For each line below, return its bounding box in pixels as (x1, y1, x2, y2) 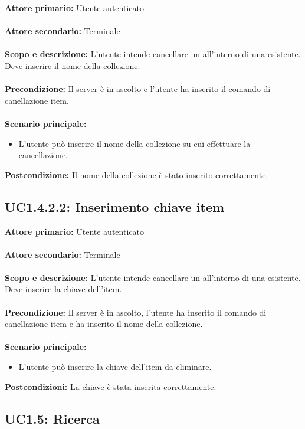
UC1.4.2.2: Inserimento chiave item (5, 197, 225, 215)
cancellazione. (18, 149, 68, 161)
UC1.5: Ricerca (5, 409, 100, 427)
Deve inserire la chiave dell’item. (5, 283, 122, 295)
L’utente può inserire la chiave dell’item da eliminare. (18, 361, 212, 373)
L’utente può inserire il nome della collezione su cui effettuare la (18, 137, 251, 149)
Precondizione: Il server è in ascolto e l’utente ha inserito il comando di (5, 83, 271, 95)
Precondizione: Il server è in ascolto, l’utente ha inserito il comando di (5, 306, 267, 318)
